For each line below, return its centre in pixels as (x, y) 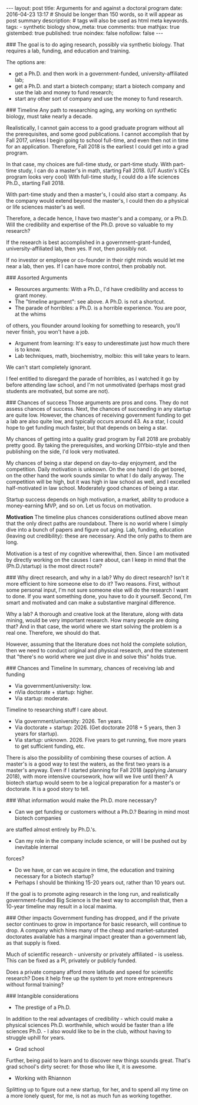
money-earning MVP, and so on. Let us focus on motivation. (79, 506)
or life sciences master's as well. (46, 207)
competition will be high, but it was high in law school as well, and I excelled (98, 482)
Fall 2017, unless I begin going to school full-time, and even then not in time (97, 140)
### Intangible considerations (42, 996)
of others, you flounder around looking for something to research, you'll (93, 326)
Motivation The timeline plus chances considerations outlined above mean (97, 517)
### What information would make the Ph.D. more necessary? (82, 800)
